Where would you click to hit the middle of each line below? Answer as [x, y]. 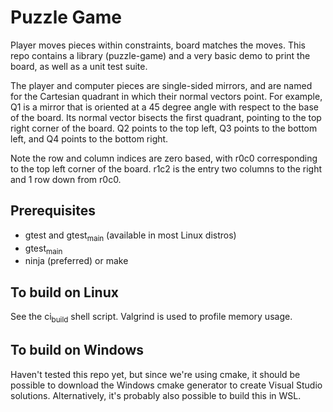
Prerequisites [53, 211]
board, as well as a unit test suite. [79, 66]
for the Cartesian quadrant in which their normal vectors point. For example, [166, 96]
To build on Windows [77, 350]
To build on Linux [64, 292]
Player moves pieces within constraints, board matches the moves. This [158, 45]
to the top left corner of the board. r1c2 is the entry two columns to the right [166, 168]
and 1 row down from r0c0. [66, 179]
